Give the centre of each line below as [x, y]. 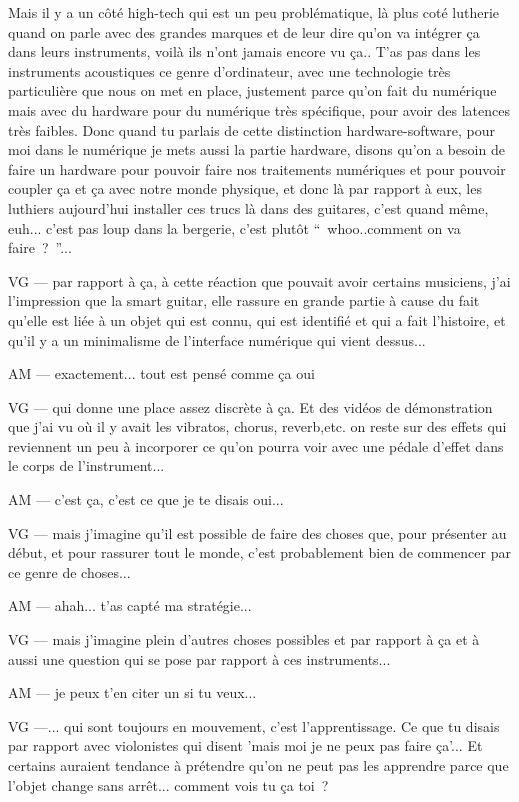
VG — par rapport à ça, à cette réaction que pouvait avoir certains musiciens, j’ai [259, 280]
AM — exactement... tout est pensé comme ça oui [161, 373]
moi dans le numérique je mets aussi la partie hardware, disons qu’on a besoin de [256, 149]
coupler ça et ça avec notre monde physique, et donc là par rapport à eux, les [245, 188]
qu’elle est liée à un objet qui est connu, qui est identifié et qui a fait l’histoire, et [257, 319]
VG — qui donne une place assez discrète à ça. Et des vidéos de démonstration [250, 406]
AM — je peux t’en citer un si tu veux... [132, 692]
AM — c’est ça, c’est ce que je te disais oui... [146, 499]
